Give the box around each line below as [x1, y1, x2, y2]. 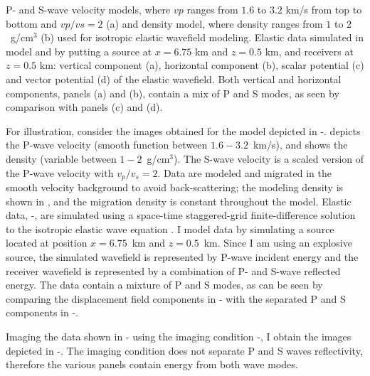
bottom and [6, 16, 57, 31]
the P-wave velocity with [6, 165, 114, 180]
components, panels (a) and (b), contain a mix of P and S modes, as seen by [6, 85, 339, 100]
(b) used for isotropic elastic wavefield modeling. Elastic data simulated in [41, 30, 364, 45]
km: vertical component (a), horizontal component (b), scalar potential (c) [39, 58, 364, 72]
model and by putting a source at [6, 43, 152, 58]
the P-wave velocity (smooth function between [6, 137, 208, 152]
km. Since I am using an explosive [203, 235, 352, 250]
